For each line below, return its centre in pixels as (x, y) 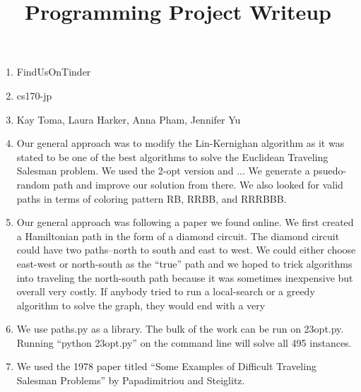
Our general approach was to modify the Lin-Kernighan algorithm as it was (180, 143)
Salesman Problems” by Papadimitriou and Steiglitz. (131, 380)
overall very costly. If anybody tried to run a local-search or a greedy (166, 291)
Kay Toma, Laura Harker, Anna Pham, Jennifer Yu (129, 119)
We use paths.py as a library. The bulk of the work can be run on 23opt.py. (180, 329)
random (33, 184)
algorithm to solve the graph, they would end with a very (141, 305)
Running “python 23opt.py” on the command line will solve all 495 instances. (184, 342)
